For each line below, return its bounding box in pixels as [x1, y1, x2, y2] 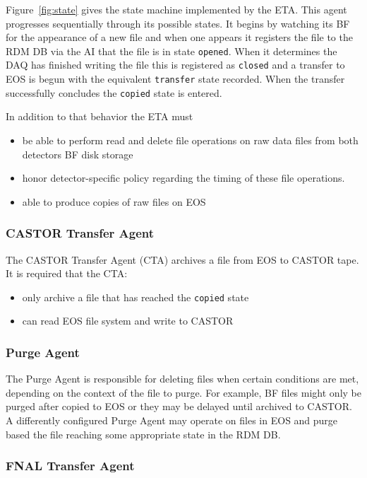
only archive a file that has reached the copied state [22, 289, 249, 304]
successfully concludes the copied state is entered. [6, 85, 222, 100]
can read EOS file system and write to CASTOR [22, 313, 234, 328]
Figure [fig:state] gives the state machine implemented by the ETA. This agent [6, 2, 347, 16]
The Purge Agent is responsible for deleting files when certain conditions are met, [6, 371, 359, 386]
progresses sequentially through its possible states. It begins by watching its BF [6, 16, 350, 30]
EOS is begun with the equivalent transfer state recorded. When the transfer [6, 71, 345, 86]
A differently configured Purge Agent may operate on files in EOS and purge [6, 413, 338, 428]
